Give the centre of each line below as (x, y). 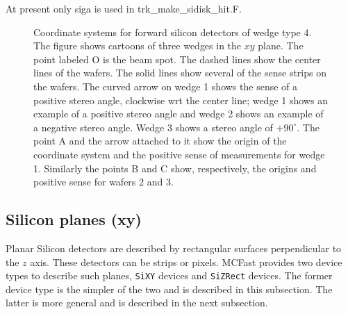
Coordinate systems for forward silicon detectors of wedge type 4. (173, 32)
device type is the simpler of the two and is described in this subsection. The (169, 289)
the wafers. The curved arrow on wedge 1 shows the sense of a (166, 86)
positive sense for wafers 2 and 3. (103, 182)
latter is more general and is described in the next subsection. (137, 303)
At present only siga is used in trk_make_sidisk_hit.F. (124, 8)
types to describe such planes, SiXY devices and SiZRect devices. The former (169, 275)
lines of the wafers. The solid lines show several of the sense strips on (180, 73)
